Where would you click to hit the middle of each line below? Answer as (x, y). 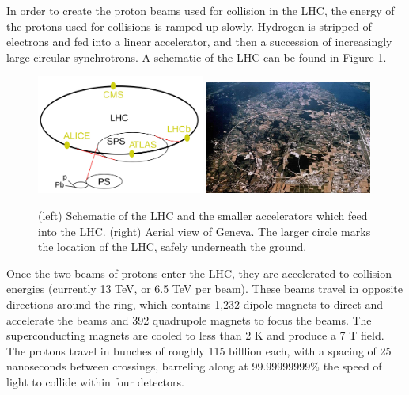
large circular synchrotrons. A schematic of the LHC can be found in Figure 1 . (197, 57)
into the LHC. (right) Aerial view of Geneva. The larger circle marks (204, 231)
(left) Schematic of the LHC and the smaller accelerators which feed (203, 216)
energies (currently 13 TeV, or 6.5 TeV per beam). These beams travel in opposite (205, 289)
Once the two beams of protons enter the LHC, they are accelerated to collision (199, 273)
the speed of (352, 366)
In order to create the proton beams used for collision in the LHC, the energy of (201, 10)
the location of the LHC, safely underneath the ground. (172, 247)
